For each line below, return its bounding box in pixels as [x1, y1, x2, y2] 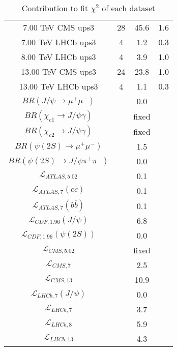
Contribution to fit [21, 2, 88, 14]
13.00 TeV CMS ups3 [21, 66, 96, 77]
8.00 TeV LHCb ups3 [21, 51, 96, 63]
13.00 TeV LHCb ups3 [19, 80, 98, 92]
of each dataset [102, 2, 156, 14]
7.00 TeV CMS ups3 [23, 21, 94, 33]
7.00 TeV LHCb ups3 [21, 36, 96, 48]
